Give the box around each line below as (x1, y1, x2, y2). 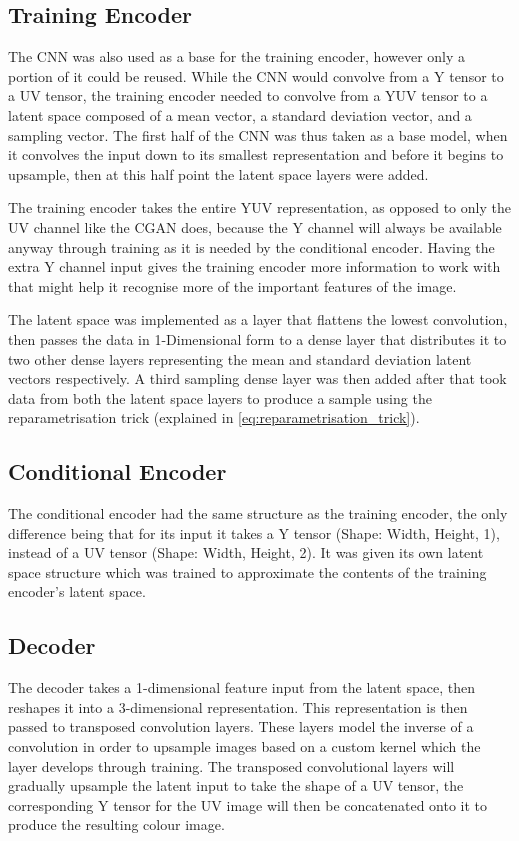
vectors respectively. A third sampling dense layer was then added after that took (8, 368, 507, 389)
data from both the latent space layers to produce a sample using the (8, 387, 432, 408)
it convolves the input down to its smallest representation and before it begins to (8, 144, 504, 165)
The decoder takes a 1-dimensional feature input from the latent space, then (8, 677, 475, 698)
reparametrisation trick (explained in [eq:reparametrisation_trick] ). (8, 407, 420, 428)
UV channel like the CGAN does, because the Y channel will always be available (8, 216, 502, 237)
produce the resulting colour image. (8, 814, 225, 835)
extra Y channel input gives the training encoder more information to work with (8, 256, 501, 277)
